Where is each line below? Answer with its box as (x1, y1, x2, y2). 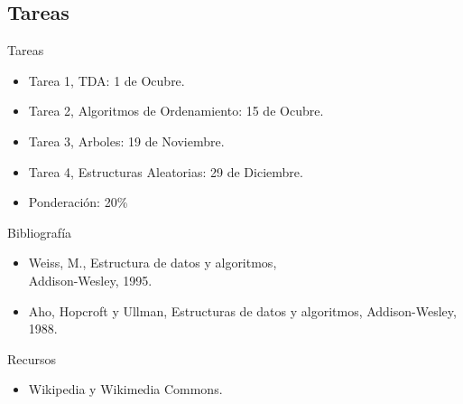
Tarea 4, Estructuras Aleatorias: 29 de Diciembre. (28, 162, 303, 181)
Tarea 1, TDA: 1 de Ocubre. (28, 70, 185, 89)
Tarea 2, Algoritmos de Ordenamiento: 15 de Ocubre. (28, 101, 324, 120)
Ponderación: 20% (28, 193, 128, 211)
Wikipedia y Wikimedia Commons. (28, 380, 223, 399)
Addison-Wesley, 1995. (28, 270, 153, 289)
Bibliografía (7, 222, 72, 241)
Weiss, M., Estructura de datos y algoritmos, (28, 253, 277, 272)
